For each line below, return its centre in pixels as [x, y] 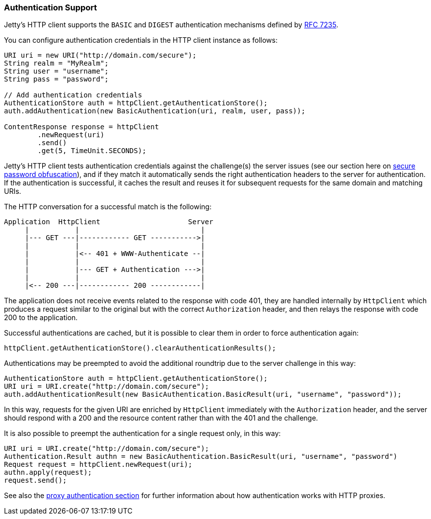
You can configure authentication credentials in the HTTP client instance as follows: [141, 40]
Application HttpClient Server [109, 222]
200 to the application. [41, 318]
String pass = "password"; [56, 79]
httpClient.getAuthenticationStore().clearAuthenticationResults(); [140, 348]
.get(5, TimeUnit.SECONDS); [92, 151]
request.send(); [36, 480]
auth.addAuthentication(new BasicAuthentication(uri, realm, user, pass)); [155, 111]
